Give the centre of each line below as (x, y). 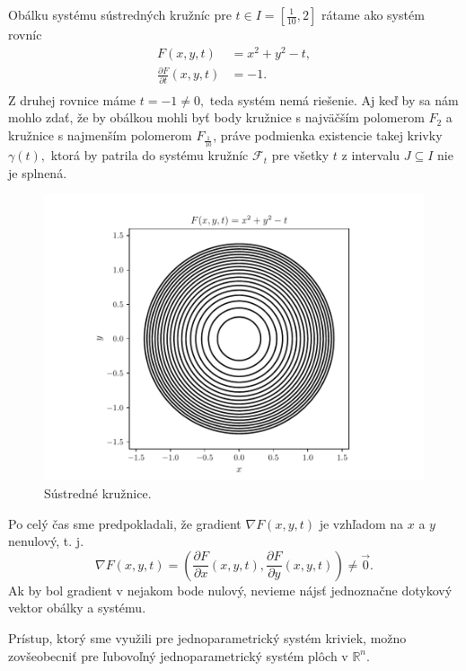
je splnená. (38, 172)
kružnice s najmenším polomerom (100, 134)
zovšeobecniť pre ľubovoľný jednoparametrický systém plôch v (178, 655)
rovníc (25, 34)
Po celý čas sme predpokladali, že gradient (125, 523)
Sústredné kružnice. (98, 492)
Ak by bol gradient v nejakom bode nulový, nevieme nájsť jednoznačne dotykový (230, 590)
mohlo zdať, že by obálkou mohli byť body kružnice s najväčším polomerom (216, 117)
